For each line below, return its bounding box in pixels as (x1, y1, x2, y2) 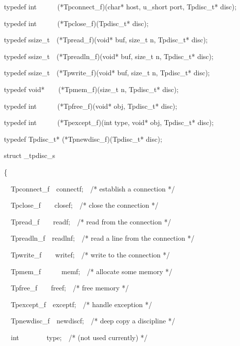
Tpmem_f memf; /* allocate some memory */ (10, 266, 173, 276)
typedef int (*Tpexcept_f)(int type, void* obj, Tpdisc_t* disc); (4, 117, 214, 127)
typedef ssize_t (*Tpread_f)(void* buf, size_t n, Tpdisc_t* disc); (4, 34, 208, 45)
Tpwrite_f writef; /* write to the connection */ (10, 249, 170, 259)
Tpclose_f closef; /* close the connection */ (10, 200, 159, 210)
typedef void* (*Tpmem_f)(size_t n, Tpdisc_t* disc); (4, 84, 179, 94)
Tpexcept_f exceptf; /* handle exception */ (10, 299, 152, 309)
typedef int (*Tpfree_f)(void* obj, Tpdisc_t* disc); (4, 100, 178, 111)
